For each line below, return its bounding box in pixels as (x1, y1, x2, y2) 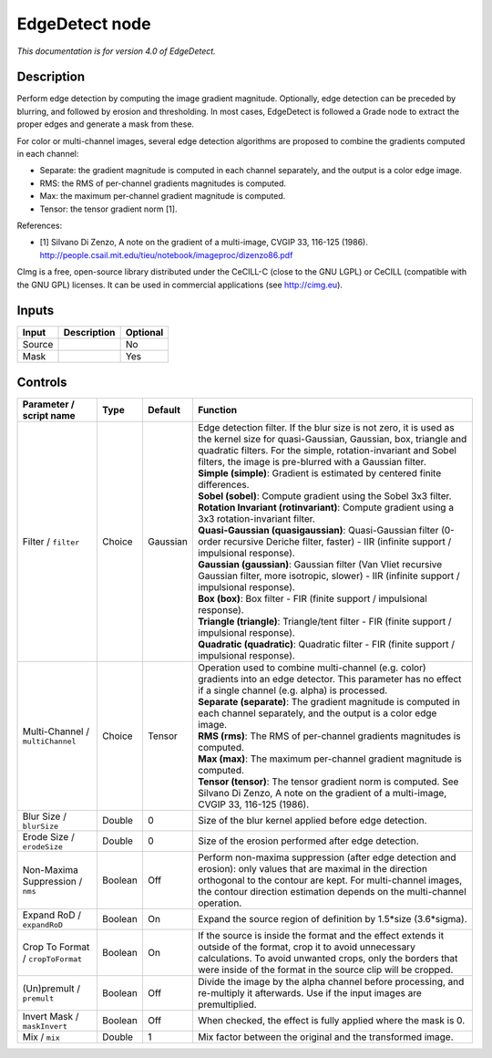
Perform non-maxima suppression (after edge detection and (197, 851, 456, 864)
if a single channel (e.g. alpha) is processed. (197, 684, 388, 697)
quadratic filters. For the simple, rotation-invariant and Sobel (197, 443, 457, 456)
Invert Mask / (22, 1010, 79, 1022)
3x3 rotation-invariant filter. (197, 512, 316, 524)
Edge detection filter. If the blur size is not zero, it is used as (197, 420, 455, 433)
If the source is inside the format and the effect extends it (197, 928, 445, 941)
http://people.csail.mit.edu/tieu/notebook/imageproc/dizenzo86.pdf (39, 249, 293, 260)
